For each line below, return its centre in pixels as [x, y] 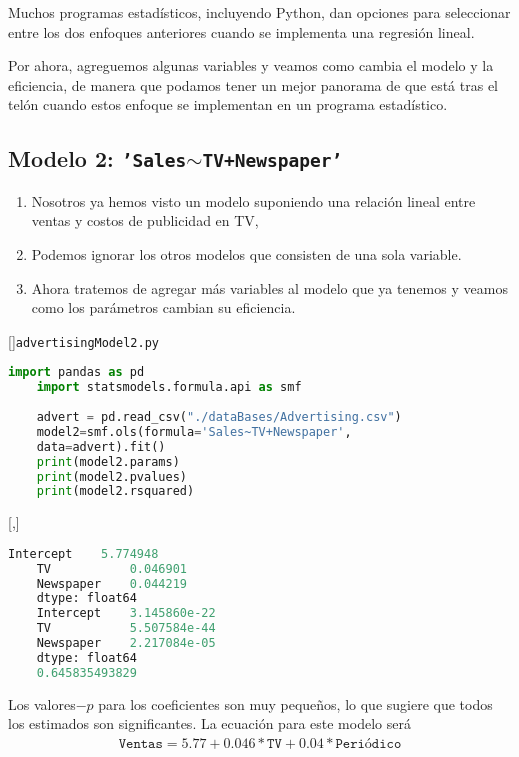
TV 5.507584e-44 [126, 628]
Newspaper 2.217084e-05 [126, 643]
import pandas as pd [76, 372]
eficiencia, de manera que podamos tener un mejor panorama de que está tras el [253, 84]
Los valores [42, 703]
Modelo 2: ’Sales [97, 158]
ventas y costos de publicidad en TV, [145, 220]
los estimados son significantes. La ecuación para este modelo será [209, 723]
